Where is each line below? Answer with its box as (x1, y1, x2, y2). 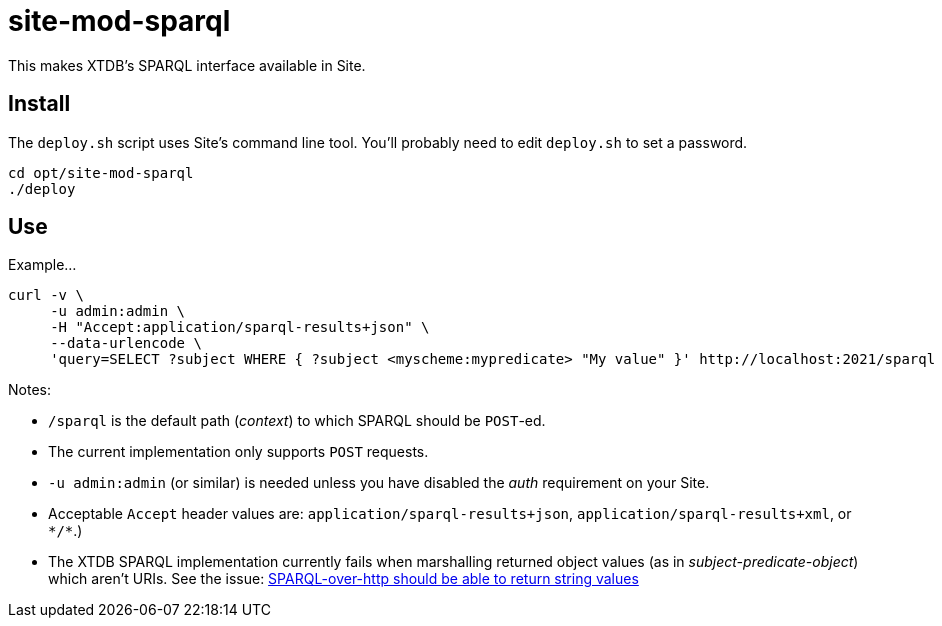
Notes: (8, 381, 51, 399)
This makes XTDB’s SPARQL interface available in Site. (8, 56, 366, 74)
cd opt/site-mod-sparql (8, 164, 194, 181)
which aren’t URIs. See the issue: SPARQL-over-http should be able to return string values (48, 570, 639, 588)
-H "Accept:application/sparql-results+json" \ (50, 319, 430, 336)
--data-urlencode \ (50, 335, 202, 352)
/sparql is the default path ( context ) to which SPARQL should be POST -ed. (48, 412, 546, 430)
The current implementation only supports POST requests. (48, 443, 429, 461)
